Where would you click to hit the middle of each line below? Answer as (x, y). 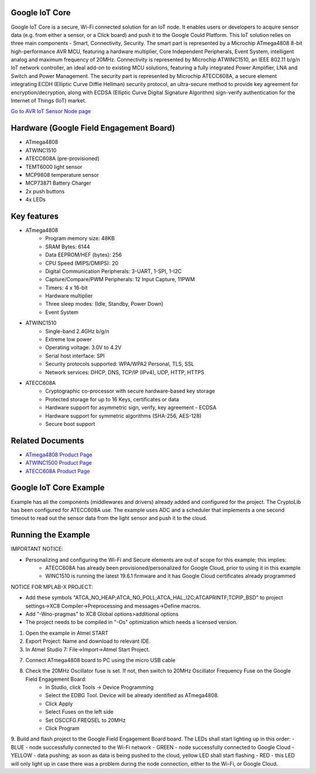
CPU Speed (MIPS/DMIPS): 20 (82, 263)
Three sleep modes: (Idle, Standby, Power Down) (104, 304)
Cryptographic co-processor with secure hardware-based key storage (130, 391)
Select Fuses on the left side (80, 712)
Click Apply (59, 704)
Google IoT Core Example (58, 488)
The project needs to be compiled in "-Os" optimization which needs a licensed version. (132, 622)
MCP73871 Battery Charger (59, 183)
